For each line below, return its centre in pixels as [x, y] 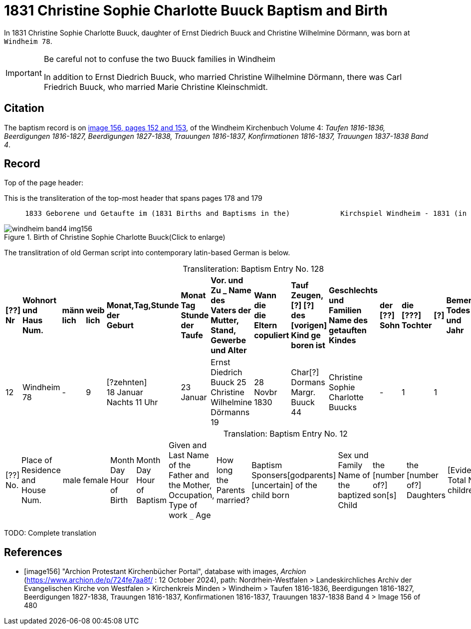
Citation [24, 108]
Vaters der [231, 311]
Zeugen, [307, 296]
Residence [41, 470]
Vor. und [227, 281]
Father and [189, 475]
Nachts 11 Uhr [132, 402]
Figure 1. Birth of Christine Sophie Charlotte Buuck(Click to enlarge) [115, 237]
